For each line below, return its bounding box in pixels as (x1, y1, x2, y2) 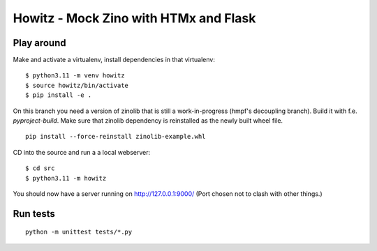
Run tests (13, 208, 55, 220)
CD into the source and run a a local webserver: (13, 148, 151, 156)
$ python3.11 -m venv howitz (25, 72, 125, 79)
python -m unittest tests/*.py (25, 228, 133, 236)
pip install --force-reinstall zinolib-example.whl (25, 132, 206, 141)
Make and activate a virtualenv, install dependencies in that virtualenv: (13, 56, 216, 64)
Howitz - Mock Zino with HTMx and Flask (13, 10, 256, 26)
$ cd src (25, 165, 55, 172)
